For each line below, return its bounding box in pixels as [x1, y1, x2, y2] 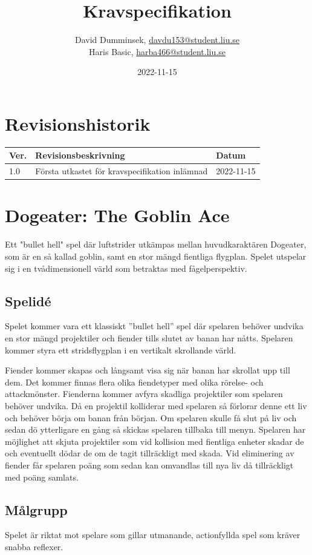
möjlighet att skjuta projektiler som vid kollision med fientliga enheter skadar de [5, 435, 304, 447]
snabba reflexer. [5, 540, 63, 553]
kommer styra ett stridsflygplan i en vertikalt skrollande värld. [5, 343, 236, 356]
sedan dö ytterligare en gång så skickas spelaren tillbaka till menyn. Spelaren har [5, 423, 306, 436]
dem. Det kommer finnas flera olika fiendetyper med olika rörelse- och [5, 375, 264, 388]
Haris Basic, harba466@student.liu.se [89, 45, 226, 57]
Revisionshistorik [5, 111, 151, 136]
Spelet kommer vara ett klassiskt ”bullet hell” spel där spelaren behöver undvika [5, 320, 304, 332]
